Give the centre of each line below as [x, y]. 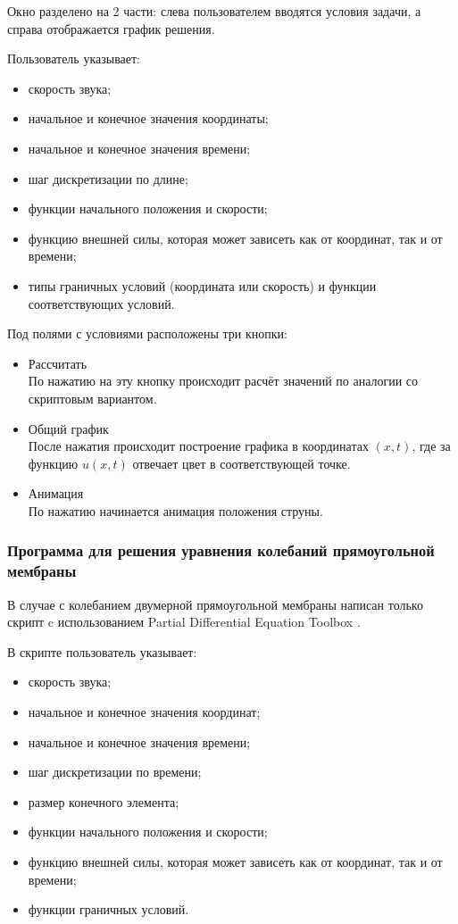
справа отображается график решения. [111, 28]
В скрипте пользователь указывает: [102, 651]
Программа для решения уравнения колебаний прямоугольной [221, 550]
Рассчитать [58, 363]
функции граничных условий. [108, 909]
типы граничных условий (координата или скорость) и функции [202, 285]
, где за [431, 446]
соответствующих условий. [101, 303]
